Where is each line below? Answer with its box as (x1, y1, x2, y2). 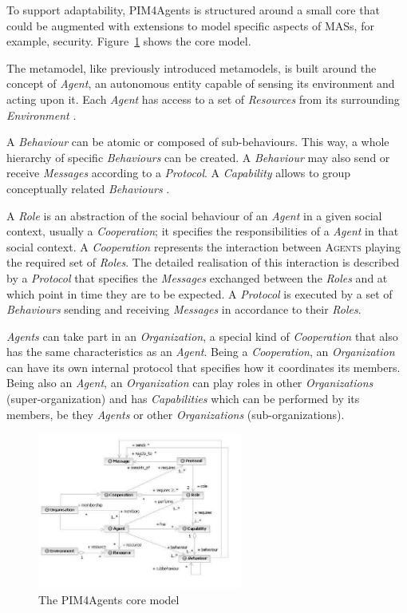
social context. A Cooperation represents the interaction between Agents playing (6, 238, 401, 255)
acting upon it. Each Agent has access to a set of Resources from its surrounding (6, 90, 400, 107)
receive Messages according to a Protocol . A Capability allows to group (6, 164, 351, 181)
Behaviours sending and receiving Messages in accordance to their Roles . (6, 301, 362, 318)
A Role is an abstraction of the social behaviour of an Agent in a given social (6, 207, 382, 223)
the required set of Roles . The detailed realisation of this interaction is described (6, 254, 400, 271)
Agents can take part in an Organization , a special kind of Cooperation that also (6, 327, 398, 344)
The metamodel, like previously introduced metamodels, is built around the (6, 59, 377, 76)
